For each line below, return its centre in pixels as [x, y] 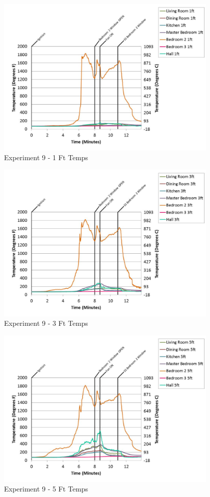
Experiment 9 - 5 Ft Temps [46, 489]
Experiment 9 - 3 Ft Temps [46, 323]
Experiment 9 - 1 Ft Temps [46, 157]
